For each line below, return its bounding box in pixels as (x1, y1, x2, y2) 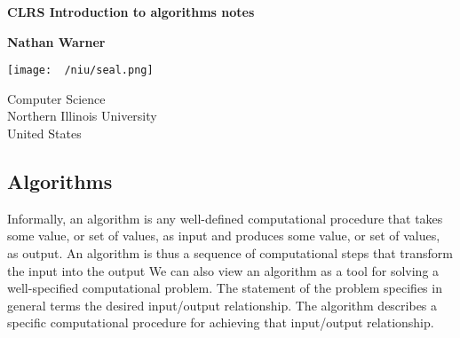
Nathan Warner (7, 32, 106, 51)
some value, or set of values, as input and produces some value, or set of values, (7, 226, 440, 245)
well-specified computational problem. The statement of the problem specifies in (7, 279, 442, 297)
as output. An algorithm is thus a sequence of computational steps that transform (7, 244, 453, 263)
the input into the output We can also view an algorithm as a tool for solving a (7, 261, 440, 279)
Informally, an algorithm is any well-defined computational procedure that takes (7, 208, 443, 227)
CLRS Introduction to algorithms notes (7, 3, 255, 20)
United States (7, 124, 82, 143)
